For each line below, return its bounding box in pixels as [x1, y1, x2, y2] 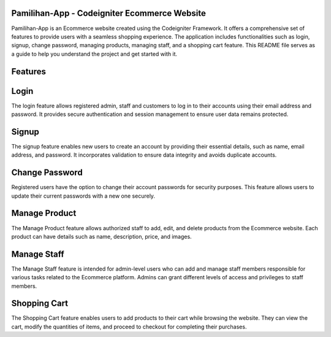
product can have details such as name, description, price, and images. [11, 233, 192, 240]
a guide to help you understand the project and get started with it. [11, 50, 178, 58]
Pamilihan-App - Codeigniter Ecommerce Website [11, 8, 207, 18]
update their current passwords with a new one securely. [11, 192, 156, 199]
